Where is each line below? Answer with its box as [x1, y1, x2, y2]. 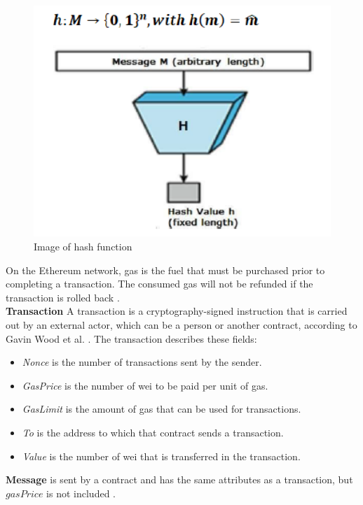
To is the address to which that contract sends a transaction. [22, 425, 284, 439]
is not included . [46, 485, 116, 500]
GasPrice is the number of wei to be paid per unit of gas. [22, 378, 268, 392]
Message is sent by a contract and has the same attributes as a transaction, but [6, 472, 353, 487]
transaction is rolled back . [6, 290, 120, 304]
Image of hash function [34, 239, 132, 254]
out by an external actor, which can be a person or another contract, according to [6, 318, 357, 332]
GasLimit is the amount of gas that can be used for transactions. [22, 401, 301, 416]
